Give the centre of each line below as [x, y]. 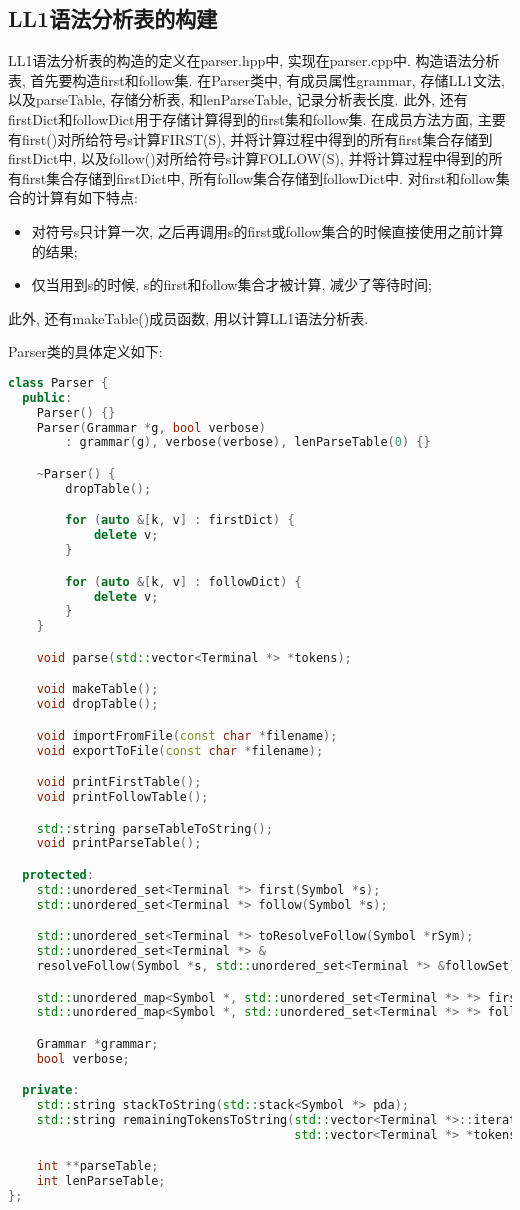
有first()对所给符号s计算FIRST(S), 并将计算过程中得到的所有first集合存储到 [250, 138]
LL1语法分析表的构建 [113, 18]
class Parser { [58, 382]
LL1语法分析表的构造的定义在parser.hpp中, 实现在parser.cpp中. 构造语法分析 [254, 60]
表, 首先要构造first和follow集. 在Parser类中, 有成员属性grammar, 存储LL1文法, [256, 79]
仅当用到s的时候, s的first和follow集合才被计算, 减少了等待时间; [231, 284]
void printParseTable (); [119, 843]
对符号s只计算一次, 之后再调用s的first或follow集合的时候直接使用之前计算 [267, 230]
